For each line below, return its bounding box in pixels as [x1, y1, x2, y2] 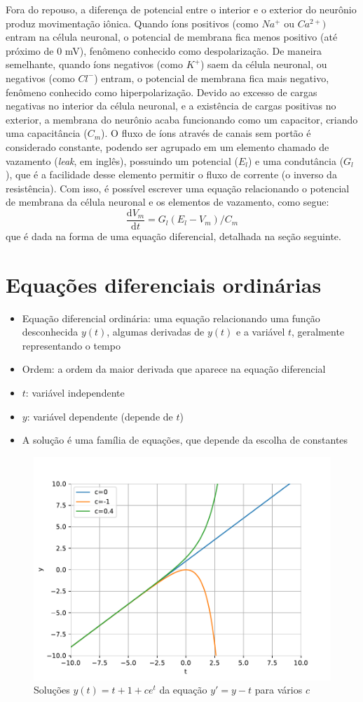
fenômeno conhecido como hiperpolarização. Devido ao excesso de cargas [6, 84, 317, 99]
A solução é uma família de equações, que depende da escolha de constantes [22, 432, 348, 447]
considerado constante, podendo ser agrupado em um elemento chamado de [6, 139, 329, 154]
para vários [254, 682, 303, 697]
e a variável [236, 324, 285, 339]
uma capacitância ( [6, 126, 88, 140]
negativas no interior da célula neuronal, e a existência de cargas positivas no [6, 98, 336, 113]
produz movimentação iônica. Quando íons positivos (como [6, 15, 259, 30]
